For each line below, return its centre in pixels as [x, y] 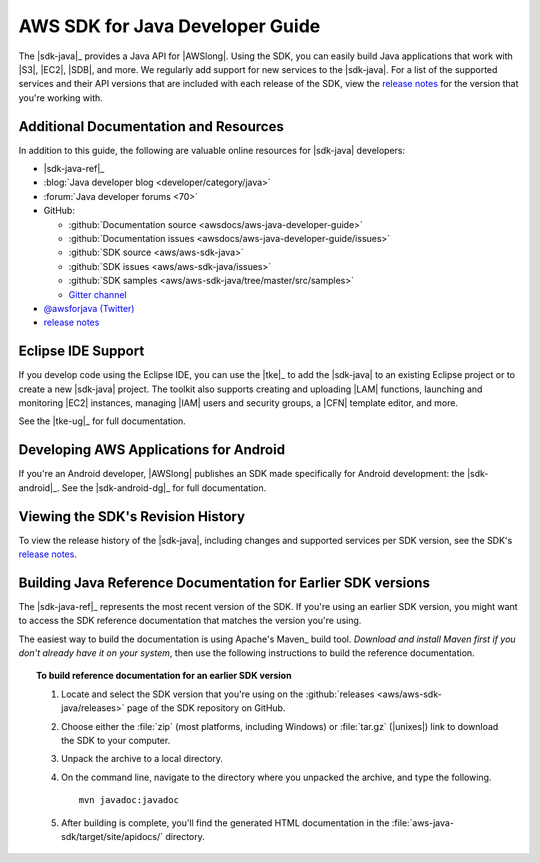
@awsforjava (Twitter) [89, 308]
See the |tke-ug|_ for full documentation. [102, 421]
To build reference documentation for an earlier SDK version [164, 676]
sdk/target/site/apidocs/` [112, 836]
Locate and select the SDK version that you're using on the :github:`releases [218, 694]
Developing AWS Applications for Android [151, 450]
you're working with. [61, 97]
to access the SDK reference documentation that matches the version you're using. [190, 621]
